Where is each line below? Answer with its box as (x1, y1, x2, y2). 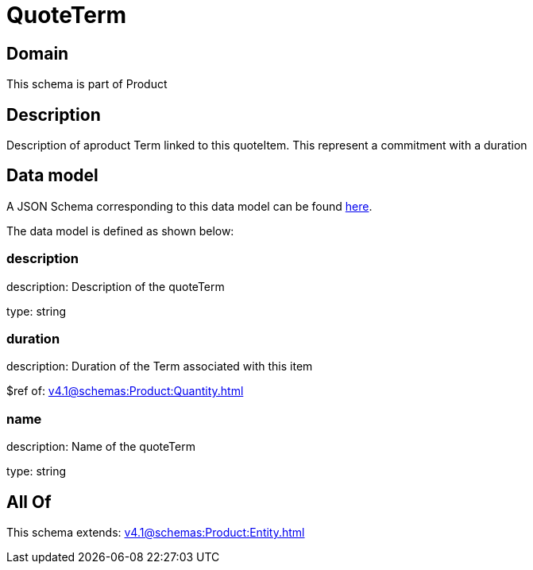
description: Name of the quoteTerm (6, 440, 195, 454)
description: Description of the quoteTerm (6, 279, 225, 293)
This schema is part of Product (6, 77, 168, 91)
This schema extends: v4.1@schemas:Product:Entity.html (6, 525, 305, 539)
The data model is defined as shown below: (6, 223, 234, 238)
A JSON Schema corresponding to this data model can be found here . (6, 199, 373, 213)
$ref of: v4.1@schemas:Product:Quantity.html (6, 384, 244, 398)
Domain (6, 43, 69, 64)
